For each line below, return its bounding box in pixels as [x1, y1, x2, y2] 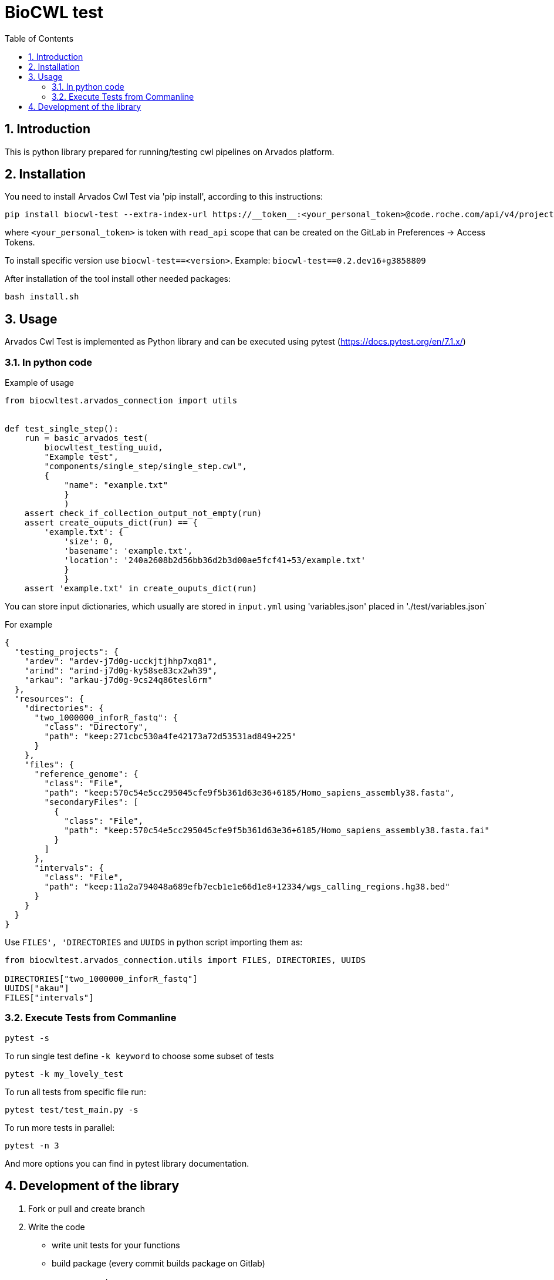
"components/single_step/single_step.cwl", [44, 462, 248, 471]
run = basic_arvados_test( [24, 433, 148, 443]
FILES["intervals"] [5, 993, 94, 1003]
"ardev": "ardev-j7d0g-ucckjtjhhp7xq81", [24, 656, 218, 666]
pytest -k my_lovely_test [5, 1069, 124, 1079]
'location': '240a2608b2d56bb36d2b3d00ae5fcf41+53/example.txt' [64, 555, 366, 565]
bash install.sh [5, 292, 79, 302]
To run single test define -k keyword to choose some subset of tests [5, 1050, 274, 1061]
